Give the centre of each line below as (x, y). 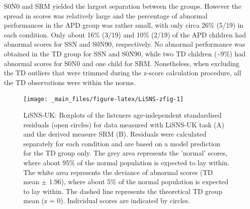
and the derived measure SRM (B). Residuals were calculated (115, 134)
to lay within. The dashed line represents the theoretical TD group (123, 191)
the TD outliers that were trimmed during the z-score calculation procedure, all (123, 73)
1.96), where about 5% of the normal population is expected (139, 182)
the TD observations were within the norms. (70, 82)
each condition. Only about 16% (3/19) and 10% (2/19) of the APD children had (125, 34)
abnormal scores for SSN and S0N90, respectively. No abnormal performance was (125, 44)
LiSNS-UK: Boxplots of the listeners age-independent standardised (123, 115)
